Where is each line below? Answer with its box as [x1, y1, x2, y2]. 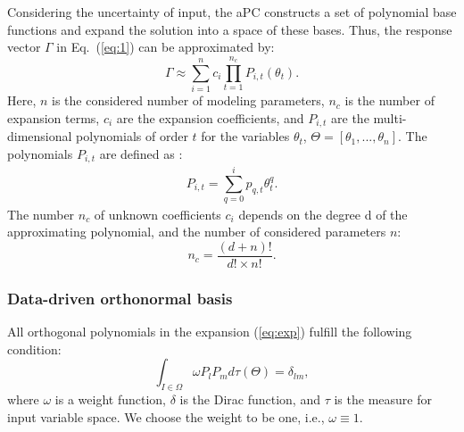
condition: [7, 339, 62, 358]
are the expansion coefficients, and [116, 108, 304, 127]
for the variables [201, 127, 290, 145]
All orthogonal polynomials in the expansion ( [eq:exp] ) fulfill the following [7, 322, 412, 341]
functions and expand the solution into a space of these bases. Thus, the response [7, 20, 452, 38]
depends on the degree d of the [238, 204, 408, 223]
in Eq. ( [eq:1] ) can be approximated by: [56, 37, 275, 56]
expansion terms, [7, 108, 100, 127]
